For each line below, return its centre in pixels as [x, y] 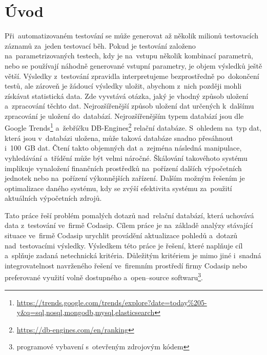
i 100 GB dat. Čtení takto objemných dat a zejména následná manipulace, [123, 148]
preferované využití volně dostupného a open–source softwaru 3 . [104, 277]
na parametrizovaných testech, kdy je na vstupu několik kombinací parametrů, [129, 56]
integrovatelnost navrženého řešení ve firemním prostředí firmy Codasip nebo [126, 265]
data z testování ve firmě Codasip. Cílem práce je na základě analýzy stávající [129, 225]
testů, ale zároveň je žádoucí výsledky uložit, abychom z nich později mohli [123, 86]
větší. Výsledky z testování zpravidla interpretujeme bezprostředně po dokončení [132, 76]
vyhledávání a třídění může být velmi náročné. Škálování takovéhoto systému [126, 158]
